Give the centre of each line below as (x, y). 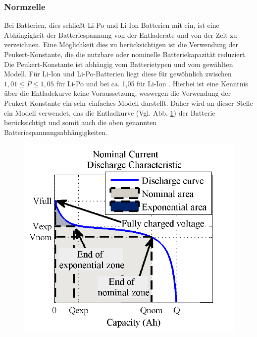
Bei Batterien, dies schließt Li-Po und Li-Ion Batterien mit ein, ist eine (112, 25)
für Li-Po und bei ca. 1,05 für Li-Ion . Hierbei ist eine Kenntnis (152, 83)
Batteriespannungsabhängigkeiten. (56, 132)
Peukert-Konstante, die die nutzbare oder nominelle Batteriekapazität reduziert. (126, 54)
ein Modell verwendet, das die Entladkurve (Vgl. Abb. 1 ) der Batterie (110, 112)
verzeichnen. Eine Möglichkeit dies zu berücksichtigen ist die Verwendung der (121, 44)
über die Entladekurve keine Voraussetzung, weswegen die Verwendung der (117, 93)
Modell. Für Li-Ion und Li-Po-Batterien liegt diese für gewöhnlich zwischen (118, 74)
